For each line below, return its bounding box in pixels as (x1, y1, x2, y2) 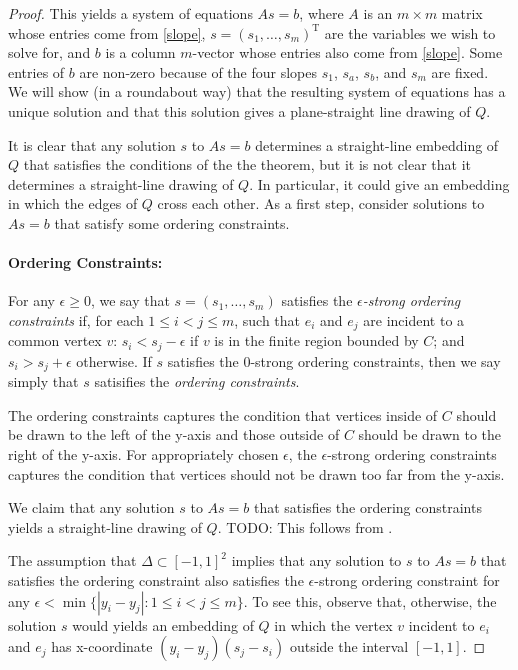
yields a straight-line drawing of (8, 516, 202, 537)
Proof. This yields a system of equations (8, 3, 253, 23)
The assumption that (8, 550, 137, 571)
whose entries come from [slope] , (8, 22, 206, 43)
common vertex (8, 330, 102, 351)
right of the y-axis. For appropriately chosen (8, 444, 279, 465)
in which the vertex (274, 614, 393, 635)
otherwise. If (76, 350, 152, 371)
